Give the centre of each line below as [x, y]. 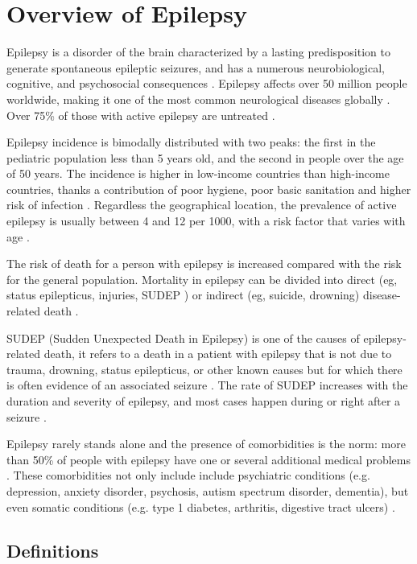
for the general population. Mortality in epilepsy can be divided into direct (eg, [202, 279]
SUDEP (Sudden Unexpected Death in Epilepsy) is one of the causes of [183, 338]
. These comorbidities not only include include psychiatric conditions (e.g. [188, 475]
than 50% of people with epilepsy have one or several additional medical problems [209, 459]
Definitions [53, 550]
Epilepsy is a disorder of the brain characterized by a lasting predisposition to [198, 52]
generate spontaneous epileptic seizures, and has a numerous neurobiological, [196, 67]
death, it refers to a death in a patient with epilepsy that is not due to [218, 354]
